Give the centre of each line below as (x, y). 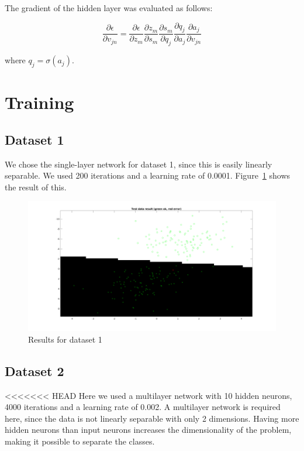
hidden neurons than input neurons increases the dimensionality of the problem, (148, 430)
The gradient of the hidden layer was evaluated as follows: (109, 8)
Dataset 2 (34, 370)
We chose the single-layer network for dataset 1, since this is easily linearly (139, 164)
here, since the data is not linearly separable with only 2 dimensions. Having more (152, 418)
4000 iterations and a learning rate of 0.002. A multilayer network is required (143, 407)
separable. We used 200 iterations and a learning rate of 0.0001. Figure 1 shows (148, 175)
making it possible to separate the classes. (80, 441)
